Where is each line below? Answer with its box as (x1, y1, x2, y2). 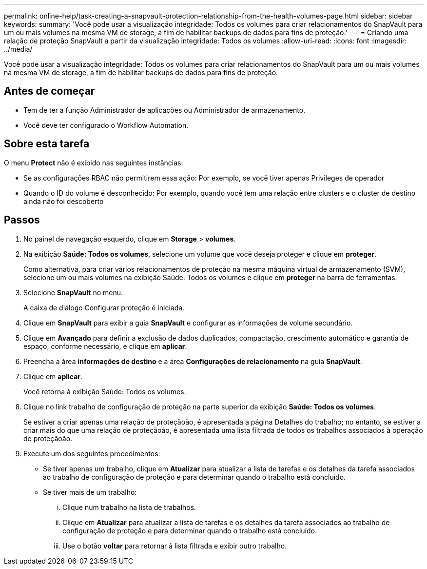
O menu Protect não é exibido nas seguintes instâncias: (4, 158, 183, 167)
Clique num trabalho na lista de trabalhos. (62, 503, 196, 511)
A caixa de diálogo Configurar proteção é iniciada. (23, 303, 185, 312)
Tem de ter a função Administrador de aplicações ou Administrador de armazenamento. (23, 105, 306, 114)
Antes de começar (4, 85, 95, 98)
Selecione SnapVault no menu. (23, 288, 123, 297)
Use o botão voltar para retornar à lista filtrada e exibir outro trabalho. (62, 541, 287, 550)
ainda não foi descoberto (23, 197, 104, 205)
